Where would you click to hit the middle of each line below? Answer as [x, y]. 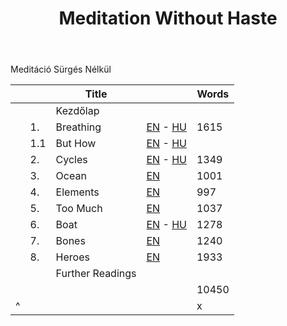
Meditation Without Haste [168, 18]
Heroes [72, 257]
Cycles [71, 160]
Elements [77, 192]
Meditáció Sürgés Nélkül [61, 69]
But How [76, 144]
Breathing [78, 127]
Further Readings [96, 274]
